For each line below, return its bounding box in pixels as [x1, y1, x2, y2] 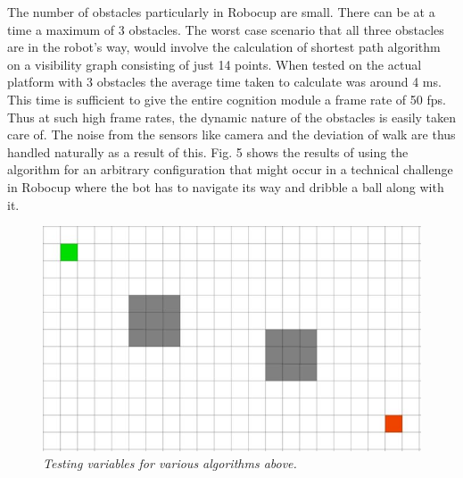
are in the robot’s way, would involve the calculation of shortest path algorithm [7, 38, 441, 56]
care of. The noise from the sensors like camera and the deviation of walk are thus [7, 125, 456, 144]
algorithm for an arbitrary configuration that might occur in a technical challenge [7, 160, 453, 179]
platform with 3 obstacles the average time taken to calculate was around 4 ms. [7, 72, 442, 91]
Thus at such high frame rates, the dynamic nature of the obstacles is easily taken [7, 107, 457, 126]
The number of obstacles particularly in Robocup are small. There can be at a [7, 3, 435, 21]
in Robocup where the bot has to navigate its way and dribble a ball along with [7, 177, 444, 196]
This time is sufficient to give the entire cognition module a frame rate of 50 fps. [7, 89, 446, 108]
